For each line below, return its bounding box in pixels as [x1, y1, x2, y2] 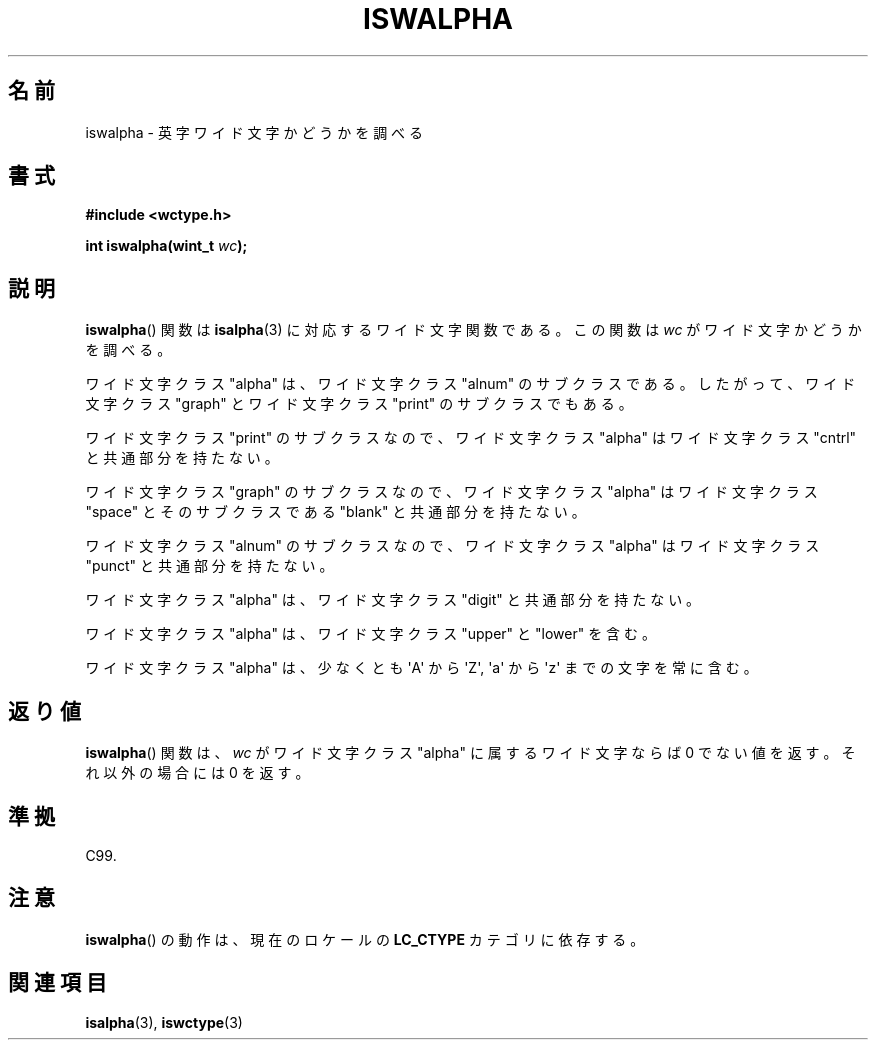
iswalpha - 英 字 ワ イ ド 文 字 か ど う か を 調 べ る [85, 123, 424, 141]
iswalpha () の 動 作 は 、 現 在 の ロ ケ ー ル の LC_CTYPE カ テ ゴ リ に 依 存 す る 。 [85, 930, 645, 948]
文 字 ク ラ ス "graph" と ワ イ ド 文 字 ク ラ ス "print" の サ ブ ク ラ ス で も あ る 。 [85, 395, 633, 413]
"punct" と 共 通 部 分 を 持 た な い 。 [85, 557, 334, 575]
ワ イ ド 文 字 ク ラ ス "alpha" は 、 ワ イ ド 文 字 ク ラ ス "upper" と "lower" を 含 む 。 [85, 625, 656, 643]
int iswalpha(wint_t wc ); [85, 237, 248, 255]
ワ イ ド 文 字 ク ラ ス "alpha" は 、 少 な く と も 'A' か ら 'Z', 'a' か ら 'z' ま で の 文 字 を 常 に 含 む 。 [85, 659, 758, 677]
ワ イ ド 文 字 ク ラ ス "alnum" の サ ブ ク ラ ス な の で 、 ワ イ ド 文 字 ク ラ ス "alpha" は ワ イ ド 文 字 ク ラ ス [85, 537, 820, 555]
